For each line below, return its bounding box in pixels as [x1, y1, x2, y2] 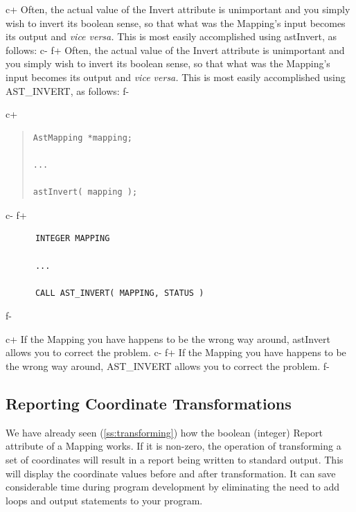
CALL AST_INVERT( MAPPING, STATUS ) [35, 288, 204, 298]
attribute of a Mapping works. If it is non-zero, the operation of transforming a [6, 439, 341, 453]
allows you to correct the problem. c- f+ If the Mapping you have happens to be [6, 345, 346, 360]
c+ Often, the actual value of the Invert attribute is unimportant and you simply [6, 2, 350, 16]
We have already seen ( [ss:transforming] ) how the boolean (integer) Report [6, 425, 323, 439]
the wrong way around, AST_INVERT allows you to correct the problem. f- [6, 359, 330, 373]
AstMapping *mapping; [33, 132, 132, 143]
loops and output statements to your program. [6, 493, 203, 507]
